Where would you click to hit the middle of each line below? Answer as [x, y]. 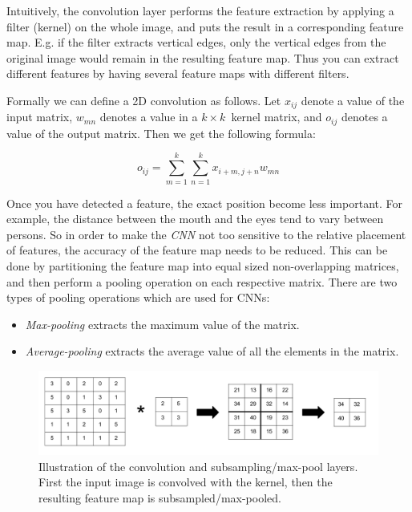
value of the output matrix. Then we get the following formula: [161, 133]
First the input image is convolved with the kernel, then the [186, 482]
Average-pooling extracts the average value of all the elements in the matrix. [212, 351]
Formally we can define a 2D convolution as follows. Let [144, 100]
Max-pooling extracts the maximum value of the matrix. [162, 324]
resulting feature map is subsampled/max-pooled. [160, 497]
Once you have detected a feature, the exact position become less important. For [205, 203]
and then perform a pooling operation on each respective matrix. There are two [202, 281]
